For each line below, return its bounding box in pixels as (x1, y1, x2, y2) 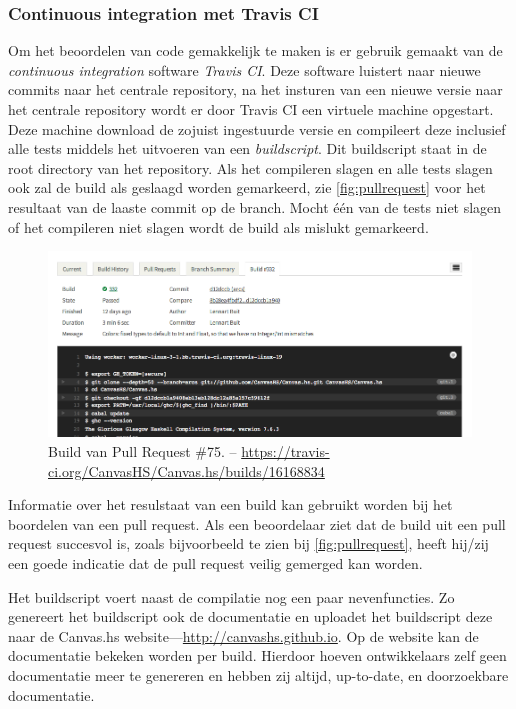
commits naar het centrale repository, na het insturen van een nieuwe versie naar (8, 79, 503, 100)
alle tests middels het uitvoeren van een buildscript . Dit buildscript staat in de (8, 138, 487, 159)
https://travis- (241, 441, 330, 462)
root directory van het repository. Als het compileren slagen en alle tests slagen (8, 157, 493, 178)
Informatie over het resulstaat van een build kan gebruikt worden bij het (8, 494, 453, 515)
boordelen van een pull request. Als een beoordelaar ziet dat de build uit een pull (8, 513, 506, 534)
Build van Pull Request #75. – (48, 441, 237, 462)
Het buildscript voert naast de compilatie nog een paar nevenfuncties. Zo (8, 586, 455, 607)
